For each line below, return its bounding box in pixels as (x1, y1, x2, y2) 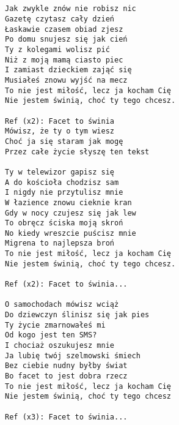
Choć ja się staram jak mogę (5, 137, 123, 146)
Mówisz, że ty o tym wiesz (5, 127, 114, 136)
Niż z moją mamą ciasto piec (5, 55, 123, 64)
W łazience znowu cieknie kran (5, 198, 132, 207)
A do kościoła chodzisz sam (5, 178, 119, 187)
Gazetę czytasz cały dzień (5, 15, 114, 24)
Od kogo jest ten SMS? (5, 331, 97, 340)
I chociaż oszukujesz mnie (5, 341, 114, 350)
